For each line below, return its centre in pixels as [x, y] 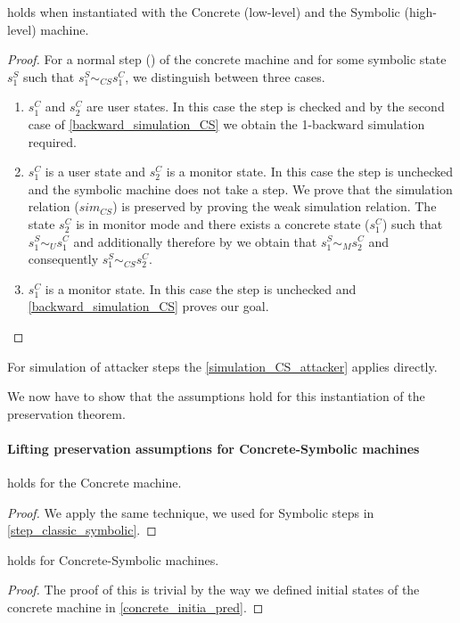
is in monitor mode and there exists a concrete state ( [223, 223]
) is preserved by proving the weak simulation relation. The [275, 206]
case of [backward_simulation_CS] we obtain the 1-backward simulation [226, 123]
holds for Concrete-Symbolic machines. [113, 559]
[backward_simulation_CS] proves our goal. [148, 306]
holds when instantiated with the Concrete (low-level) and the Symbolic [204, 12]
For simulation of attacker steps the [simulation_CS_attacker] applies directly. [222, 366]
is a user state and [95, 172]
